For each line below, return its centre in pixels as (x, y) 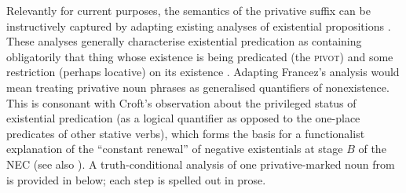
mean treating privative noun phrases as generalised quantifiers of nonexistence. (198, 87)
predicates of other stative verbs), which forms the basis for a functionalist (186, 133)
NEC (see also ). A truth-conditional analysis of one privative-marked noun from (201, 164)
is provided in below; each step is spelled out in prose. (136, 179)
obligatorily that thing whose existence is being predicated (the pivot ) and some (200, 56)
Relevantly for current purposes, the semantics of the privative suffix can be (188, 10)
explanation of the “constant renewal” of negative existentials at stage (175, 149)
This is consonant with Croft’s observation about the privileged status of (181, 102)
